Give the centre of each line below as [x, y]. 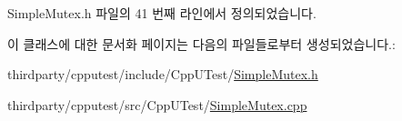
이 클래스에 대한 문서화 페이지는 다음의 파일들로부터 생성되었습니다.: [201, 43]
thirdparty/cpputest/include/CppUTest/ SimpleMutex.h [163, 74]
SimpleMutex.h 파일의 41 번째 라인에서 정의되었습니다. [162, 13]
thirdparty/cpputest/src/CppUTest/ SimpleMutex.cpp [157, 104]
